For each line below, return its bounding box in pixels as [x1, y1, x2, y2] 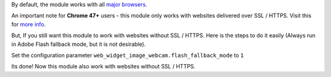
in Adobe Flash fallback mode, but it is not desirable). [11, 40, 146, 48]
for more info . [11, 20, 46, 28]
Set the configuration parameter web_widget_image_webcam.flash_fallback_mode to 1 [11, 51, 244, 59]
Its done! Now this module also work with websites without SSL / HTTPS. [11, 63, 196, 70]
